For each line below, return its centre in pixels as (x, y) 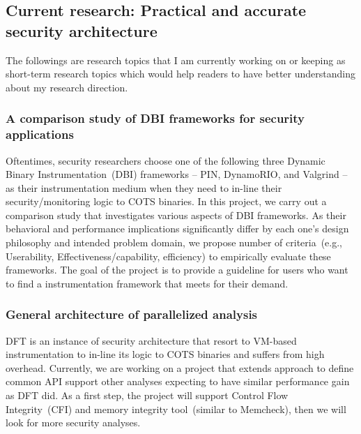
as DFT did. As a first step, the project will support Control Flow (147, 395)
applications (40, 134)
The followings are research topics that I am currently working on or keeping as (176, 60)
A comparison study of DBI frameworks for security (155, 118)
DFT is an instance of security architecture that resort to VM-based (151, 340)
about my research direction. (67, 87)
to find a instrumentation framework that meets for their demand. (147, 283)
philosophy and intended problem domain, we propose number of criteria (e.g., (174, 242)
